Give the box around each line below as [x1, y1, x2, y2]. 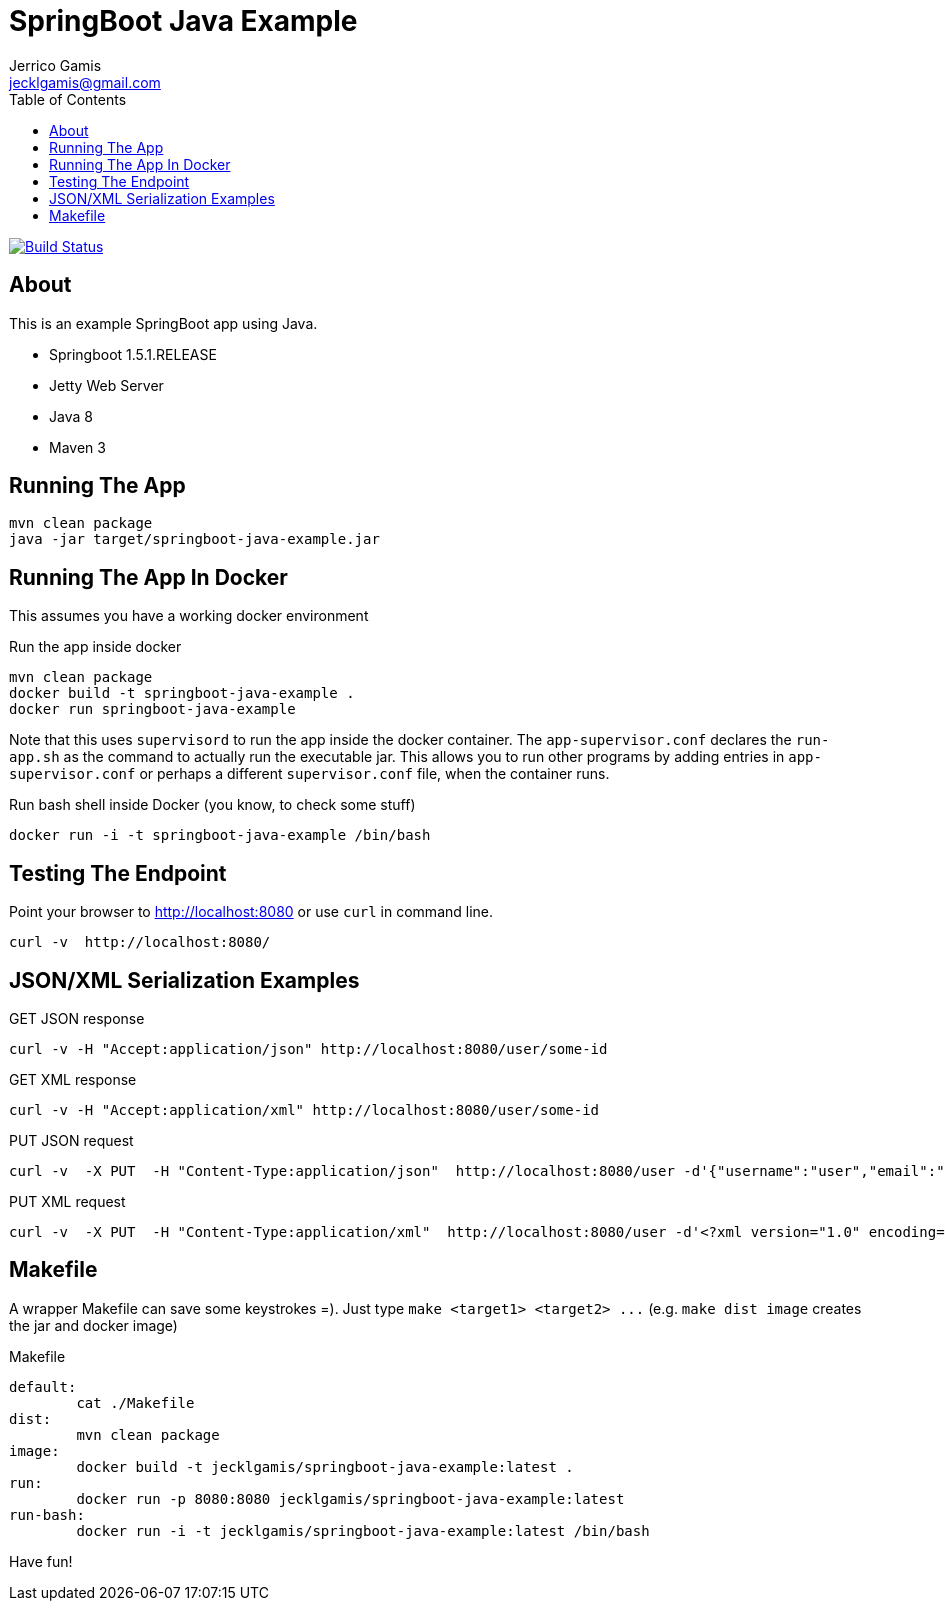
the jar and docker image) [9, 1316, 178, 1334]
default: [9, 1378, 77, 1395]
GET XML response [9, 1070, 137, 1088]
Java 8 [49, 407, 93, 425]
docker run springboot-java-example [9, 701, 296, 718]
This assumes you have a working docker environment [9, 607, 369, 625]
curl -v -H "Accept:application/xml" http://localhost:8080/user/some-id [9, 1101, 600, 1118]
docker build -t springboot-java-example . [9, 685, 355, 702]
